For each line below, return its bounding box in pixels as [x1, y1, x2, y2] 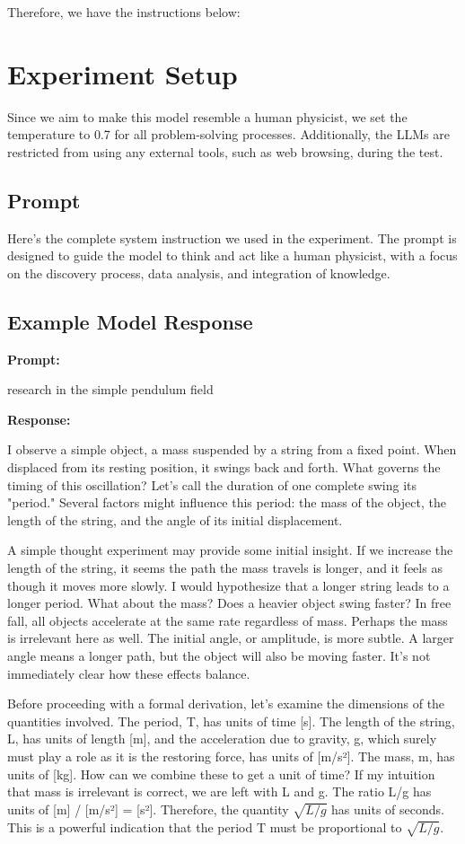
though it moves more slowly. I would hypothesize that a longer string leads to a [7, 576, 450, 594]
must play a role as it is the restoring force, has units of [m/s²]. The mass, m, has [7, 746, 455, 765]
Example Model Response [7, 307, 253, 335]
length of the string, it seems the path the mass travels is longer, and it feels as [7, 558, 443, 577]
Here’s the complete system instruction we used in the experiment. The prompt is [7, 228, 457, 247]
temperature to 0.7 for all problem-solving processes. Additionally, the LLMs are [7, 125, 450, 144]
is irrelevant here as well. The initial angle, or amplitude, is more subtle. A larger [7, 629, 454, 647]
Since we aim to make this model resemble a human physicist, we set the [7, 107, 408, 126]
